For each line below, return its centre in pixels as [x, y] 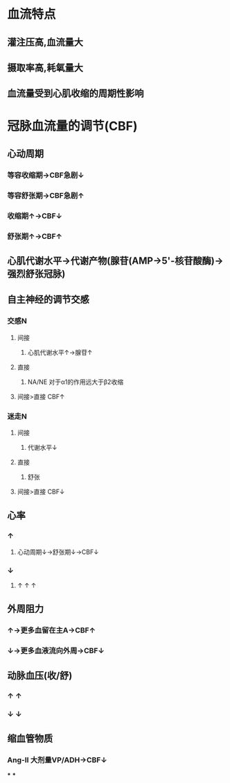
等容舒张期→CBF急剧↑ [46, 195]
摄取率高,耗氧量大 [45, 68]
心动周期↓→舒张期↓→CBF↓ [58, 552]
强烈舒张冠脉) [36, 274]
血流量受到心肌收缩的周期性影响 [76, 93]
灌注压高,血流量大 [45, 42]
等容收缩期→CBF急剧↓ [46, 175]
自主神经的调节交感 [48, 300]
